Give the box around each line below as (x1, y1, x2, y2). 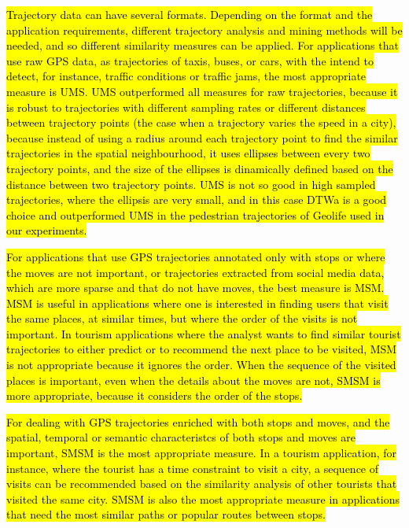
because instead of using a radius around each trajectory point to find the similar (6, 129, 398, 146)
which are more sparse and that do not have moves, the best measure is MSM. (6, 279, 385, 296)
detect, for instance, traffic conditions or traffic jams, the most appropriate (6, 68, 367, 84)
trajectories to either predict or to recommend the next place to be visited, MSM (6, 341, 397, 357)
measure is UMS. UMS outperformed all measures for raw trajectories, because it (6, 83, 398, 99)
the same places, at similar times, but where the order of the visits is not (6, 310, 358, 327)
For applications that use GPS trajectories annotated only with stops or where (6, 248, 385, 264)
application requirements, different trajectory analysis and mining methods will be (6, 21, 403, 38)
